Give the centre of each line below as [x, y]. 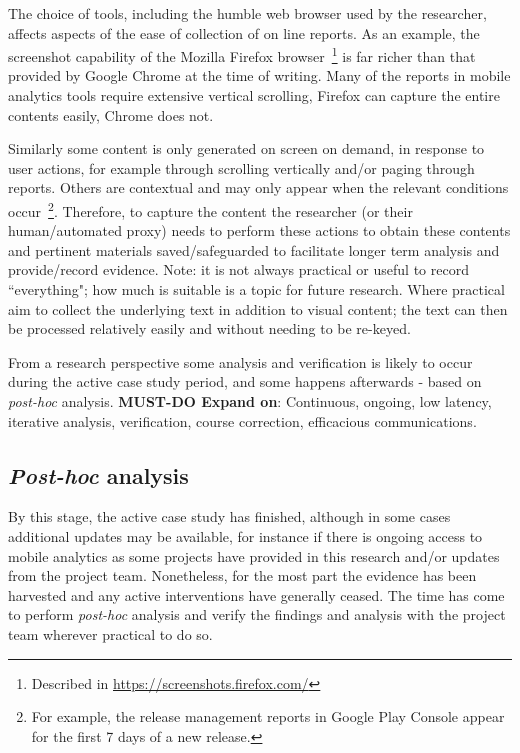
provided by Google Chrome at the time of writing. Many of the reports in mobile [259, 75]
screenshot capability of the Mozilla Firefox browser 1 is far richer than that [242, 54]
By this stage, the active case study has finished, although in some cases [229, 516]
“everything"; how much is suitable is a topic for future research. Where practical [256, 289]
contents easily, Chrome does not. [111, 114]
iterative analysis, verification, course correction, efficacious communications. [242, 420]
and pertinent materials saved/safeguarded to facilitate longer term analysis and [254, 249]
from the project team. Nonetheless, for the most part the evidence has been [242, 575]
